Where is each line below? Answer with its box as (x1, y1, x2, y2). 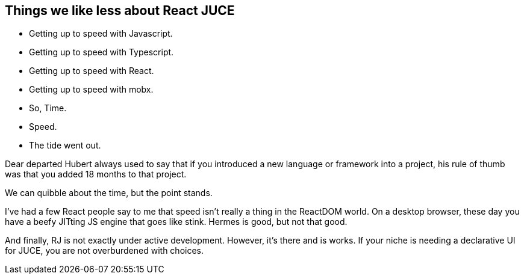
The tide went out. (29, 140, 101, 151)
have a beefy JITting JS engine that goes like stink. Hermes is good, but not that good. (5, 216, 348, 227)
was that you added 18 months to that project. (5, 169, 187, 180)
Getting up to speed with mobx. (29, 84, 154, 95)
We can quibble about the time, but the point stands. (5, 188, 213, 198)
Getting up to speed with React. (29, 66, 154, 76)
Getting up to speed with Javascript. (29, 28, 173, 39)
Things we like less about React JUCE (5, 3, 235, 18)
